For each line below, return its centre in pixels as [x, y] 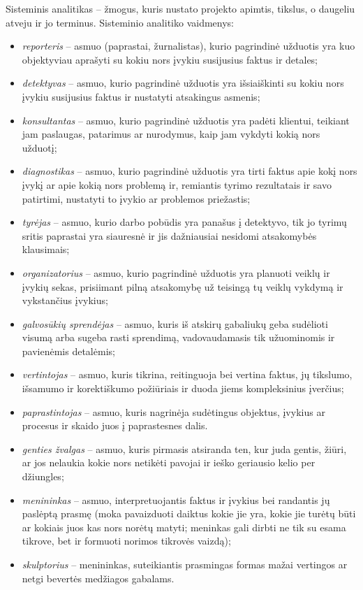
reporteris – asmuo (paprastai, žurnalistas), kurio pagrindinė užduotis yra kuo [188, 46]
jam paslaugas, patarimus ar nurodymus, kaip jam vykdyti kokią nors [171, 134]
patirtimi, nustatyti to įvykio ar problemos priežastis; [136, 198]
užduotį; [39, 147]
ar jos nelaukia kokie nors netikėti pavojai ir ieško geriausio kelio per [169, 462]
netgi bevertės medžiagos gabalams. [98, 578]
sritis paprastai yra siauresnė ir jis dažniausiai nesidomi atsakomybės [169, 235]
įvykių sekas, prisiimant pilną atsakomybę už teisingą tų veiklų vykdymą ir [183, 286]
